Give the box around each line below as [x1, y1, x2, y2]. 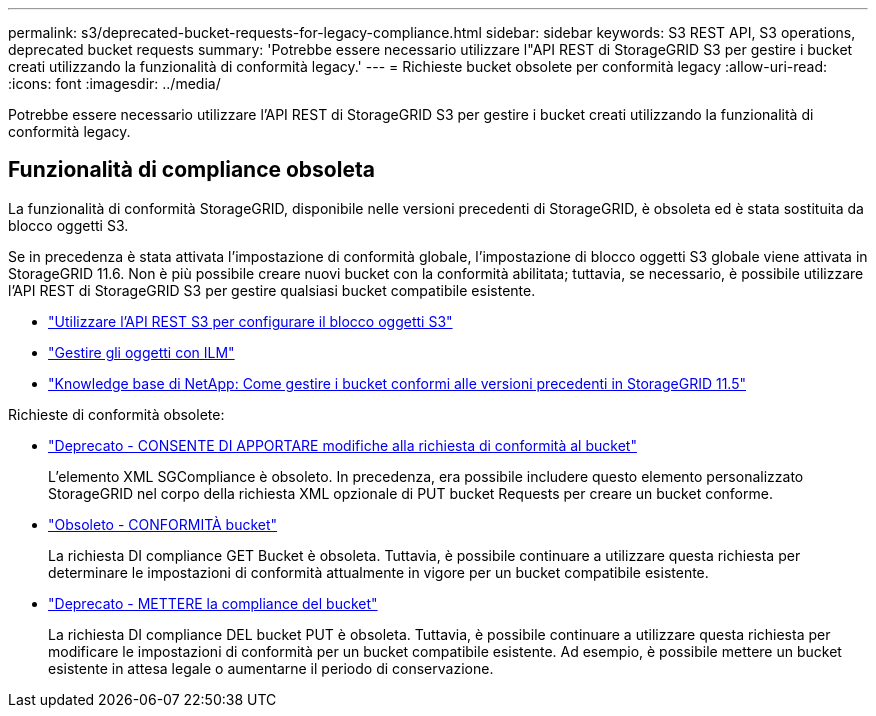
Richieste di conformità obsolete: [8, 405, 225, 423]
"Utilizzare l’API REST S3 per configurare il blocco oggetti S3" [48, 312, 453, 330]
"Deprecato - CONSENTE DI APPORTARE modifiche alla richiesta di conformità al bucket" [48, 436, 637, 454]
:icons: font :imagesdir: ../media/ [8, 75, 221, 92]
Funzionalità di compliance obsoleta [8, 157, 375, 183]
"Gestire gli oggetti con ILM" [48, 343, 235, 361]
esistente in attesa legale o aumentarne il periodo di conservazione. [48, 659, 494, 677]
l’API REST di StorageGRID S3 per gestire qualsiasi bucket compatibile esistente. [8, 281, 536, 299]
